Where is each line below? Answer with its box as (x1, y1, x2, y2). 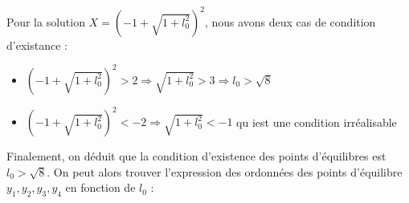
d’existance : (6, 36, 67, 53)
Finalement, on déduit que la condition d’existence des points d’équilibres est (6, 148, 387, 164)
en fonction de (65, 179, 136, 196)
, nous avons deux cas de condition (204, 13, 376, 30)
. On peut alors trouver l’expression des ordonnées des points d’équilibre (47, 163, 403, 180)
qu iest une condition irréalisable (236, 113, 397, 130)
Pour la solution (6, 13, 85, 30)
